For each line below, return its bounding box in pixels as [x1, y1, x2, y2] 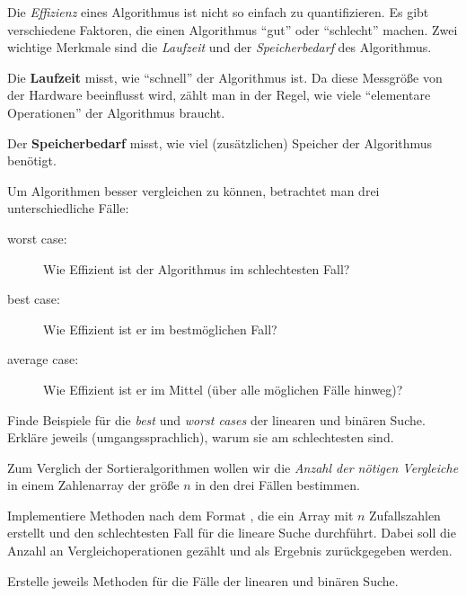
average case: [7, 350, 79, 369]
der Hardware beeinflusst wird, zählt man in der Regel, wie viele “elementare [7, 85, 431, 104]
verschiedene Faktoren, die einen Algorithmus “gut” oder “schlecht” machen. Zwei [7, 20, 458, 39]
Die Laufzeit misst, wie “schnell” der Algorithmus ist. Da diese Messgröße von [7, 67, 443, 86]
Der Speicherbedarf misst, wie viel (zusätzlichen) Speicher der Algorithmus [7, 133, 433, 152]
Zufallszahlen [369, 505, 441, 524]
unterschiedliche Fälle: [7, 199, 129, 218]
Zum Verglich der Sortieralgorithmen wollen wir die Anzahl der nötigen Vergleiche [7, 458, 459, 476]
